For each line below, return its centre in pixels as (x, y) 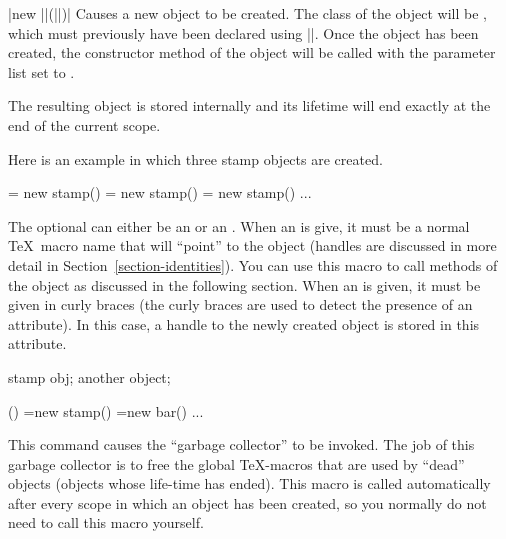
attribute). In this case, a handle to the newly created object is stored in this (244, 323)
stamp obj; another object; (89, 376)
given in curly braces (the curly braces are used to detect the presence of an (240, 304)
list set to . (41, 71)
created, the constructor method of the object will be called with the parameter (252, 52)
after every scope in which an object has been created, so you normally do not (247, 502)
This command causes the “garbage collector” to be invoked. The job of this (241, 444)
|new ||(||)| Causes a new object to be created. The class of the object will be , (248, 13)
